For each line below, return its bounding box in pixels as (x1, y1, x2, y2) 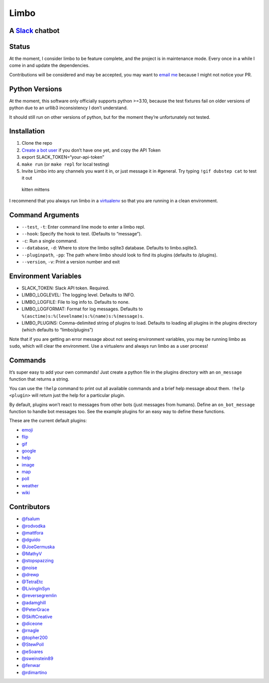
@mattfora (21, 529, 43, 536)
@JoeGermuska (21, 544, 55, 550)
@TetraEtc (21, 579, 43, 585)
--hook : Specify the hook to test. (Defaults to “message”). (21, 231, 142, 237)
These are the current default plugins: (9, 418, 87, 424)
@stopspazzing (21, 558, 54, 564)
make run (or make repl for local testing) (21, 161, 110, 167)
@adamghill (21, 599, 46, 606)
